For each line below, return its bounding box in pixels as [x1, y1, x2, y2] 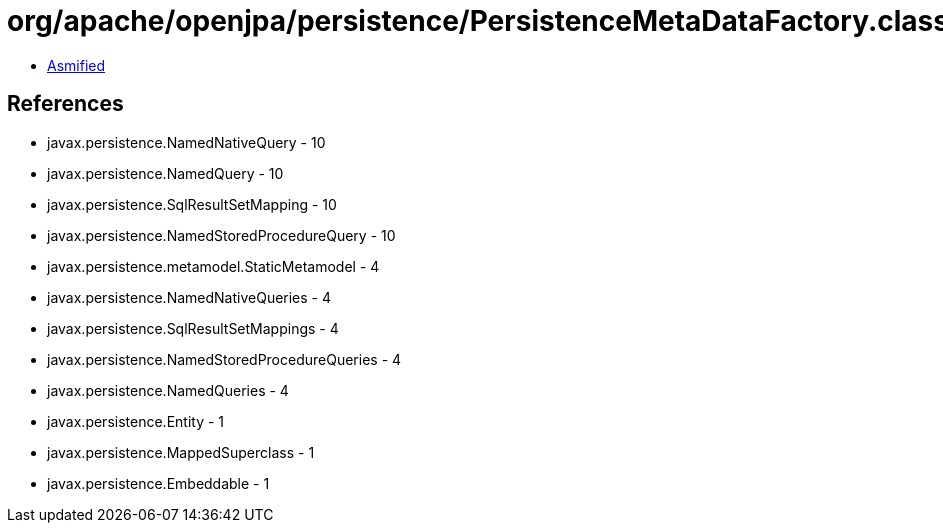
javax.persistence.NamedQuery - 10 [47, 164, 284, 182]
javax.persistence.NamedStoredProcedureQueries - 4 [47, 350, 402, 368]
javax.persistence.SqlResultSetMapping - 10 [47, 195, 337, 213]
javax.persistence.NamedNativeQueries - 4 [47, 288, 332, 306]
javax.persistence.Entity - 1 [47, 412, 225, 430]
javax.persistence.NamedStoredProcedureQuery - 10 [47, 226, 396, 244]
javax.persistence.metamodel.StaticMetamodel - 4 [47, 257, 380, 275]
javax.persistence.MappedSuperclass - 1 [47, 443, 315, 461]
